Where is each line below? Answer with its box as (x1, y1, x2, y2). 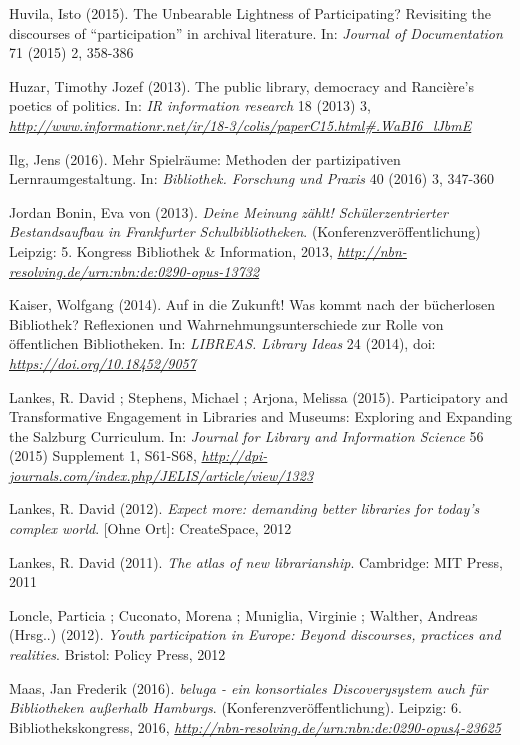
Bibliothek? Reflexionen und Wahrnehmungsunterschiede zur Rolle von (9, 313, 444, 334)
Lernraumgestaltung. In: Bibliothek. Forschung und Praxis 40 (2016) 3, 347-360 (9, 168, 495, 189)
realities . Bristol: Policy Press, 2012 (9, 644, 226, 665)
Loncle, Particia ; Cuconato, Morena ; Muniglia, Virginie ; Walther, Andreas (9, 604, 478, 625)
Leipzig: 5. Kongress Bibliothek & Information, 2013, (9, 240, 333, 261)
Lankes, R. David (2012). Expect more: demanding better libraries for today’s (9, 498, 480, 519)
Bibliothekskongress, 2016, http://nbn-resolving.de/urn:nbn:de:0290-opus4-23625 (9, 716, 502, 737)
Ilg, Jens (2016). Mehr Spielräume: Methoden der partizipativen (9, 148, 401, 169)
